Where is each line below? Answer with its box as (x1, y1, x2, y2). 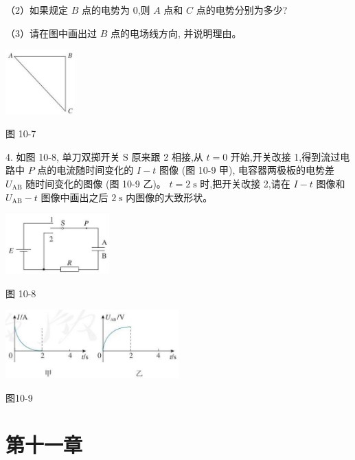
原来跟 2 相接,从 (131, 149, 203, 163)
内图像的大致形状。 (126, 189, 213, 204)
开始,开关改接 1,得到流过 (230, 149, 341, 163)
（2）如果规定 (5, 3, 68, 16)
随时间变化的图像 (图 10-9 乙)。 (25, 176, 166, 190)
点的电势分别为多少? (196, 3, 288, 16)
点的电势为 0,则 (81, 3, 150, 16)
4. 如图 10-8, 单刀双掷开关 (5, 149, 120, 163)
